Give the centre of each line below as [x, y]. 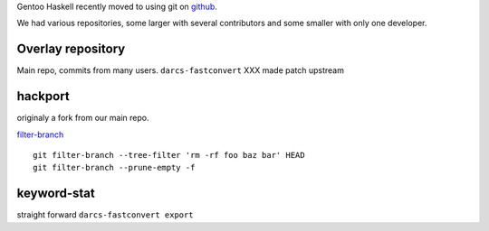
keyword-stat [56, 194]
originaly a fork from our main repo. [83, 118]
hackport [43, 96]
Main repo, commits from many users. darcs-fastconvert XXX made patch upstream [180, 70]
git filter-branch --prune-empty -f [114, 168]
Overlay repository [71, 49]
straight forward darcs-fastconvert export [105, 215]
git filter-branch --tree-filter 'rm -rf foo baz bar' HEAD [169, 155]
